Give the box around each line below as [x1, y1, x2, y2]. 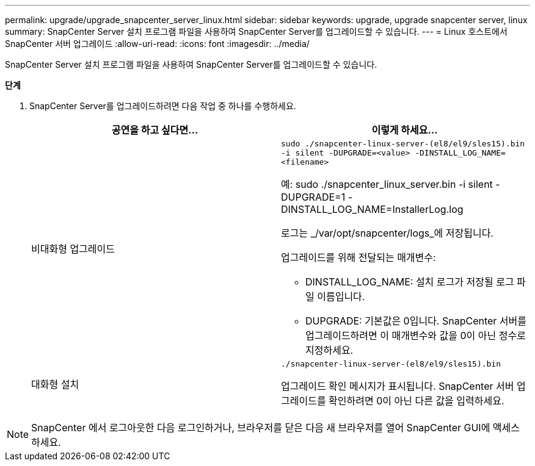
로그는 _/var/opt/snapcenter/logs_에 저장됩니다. [281, 227, 493, 239]
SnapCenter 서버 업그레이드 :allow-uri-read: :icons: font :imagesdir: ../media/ [5, 38, 310, 49]
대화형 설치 [31, 378, 79, 390]
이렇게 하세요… [371, 124, 438, 136]
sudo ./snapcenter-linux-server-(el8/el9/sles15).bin [281, 139, 525, 148]
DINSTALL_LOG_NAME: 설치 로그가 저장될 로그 [305, 276, 514, 288]
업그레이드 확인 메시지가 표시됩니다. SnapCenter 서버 [281, 380, 514, 392]
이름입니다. [317, 290, 365, 303]
